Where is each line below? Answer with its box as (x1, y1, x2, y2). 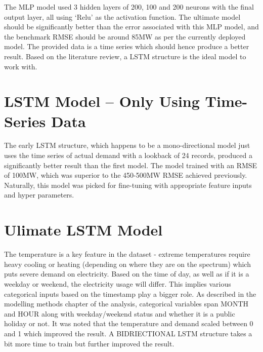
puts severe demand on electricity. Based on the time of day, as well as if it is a (4, 268, 249, 279)
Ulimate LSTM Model (4, 219, 163, 240)
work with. (4, 61, 37, 71)
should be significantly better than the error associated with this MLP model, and (4, 21, 259, 32)
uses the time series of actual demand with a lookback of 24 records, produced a (4, 150, 252, 161)
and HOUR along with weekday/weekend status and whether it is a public (4, 308, 235, 319)
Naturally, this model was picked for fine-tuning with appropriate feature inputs (4, 179, 252, 190)
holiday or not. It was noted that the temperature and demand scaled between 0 (4, 318, 253, 329)
